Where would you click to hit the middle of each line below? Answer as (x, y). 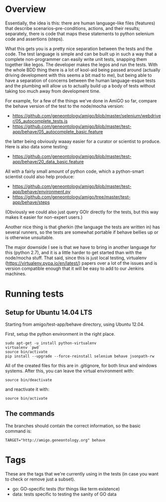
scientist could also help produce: (40, 176)
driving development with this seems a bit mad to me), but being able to (79, 75)
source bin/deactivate (29, 380)
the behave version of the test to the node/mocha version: (65, 106)
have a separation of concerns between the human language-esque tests (80, 80)
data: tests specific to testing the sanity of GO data (64, 494)
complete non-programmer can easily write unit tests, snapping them (76, 59)
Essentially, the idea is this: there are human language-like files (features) (80, 23)
